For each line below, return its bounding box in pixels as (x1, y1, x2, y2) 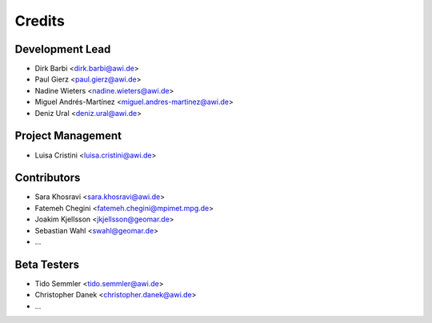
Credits (14, 12, 66, 30)
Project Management (14, 129, 122, 143)
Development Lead (14, 42, 111, 56)
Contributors (14, 171, 81, 185)
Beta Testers (14, 257, 80, 271)
